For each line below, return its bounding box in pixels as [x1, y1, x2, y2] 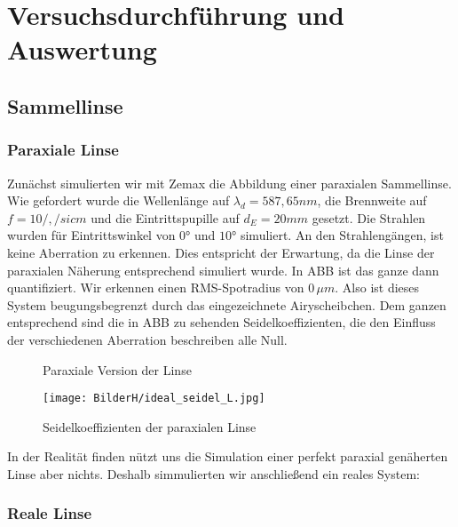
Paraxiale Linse [7, 139, 119, 161]
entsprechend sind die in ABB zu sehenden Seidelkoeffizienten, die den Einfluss [7, 313, 436, 331]
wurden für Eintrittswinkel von [7, 226, 176, 244]
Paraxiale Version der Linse [43, 360, 192, 379]
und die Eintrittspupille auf [91, 208, 240, 227]
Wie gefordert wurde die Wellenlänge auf [7, 191, 230, 210]
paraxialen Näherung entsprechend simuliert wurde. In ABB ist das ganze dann [7, 260, 439, 279]
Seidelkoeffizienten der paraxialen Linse [43, 417, 257, 435]
